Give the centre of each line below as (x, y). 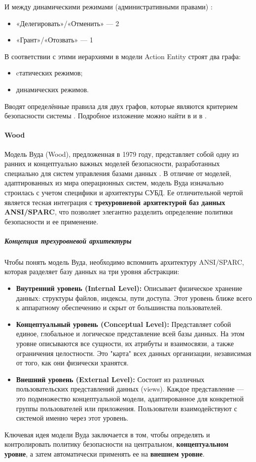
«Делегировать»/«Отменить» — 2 (68, 23)
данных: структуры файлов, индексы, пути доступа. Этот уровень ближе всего (134, 298)
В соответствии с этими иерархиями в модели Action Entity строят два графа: (123, 56)
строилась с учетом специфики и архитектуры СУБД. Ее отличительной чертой (124, 192)
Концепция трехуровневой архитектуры (68, 240)
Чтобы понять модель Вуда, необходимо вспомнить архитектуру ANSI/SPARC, (124, 262)
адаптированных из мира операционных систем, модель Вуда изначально (114, 183)
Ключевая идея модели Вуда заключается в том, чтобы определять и (107, 434)
